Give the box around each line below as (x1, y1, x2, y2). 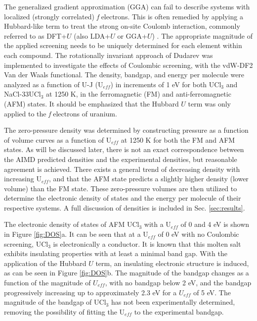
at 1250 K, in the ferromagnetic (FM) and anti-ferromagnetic (46, 89, 231, 99)
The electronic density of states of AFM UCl (4, 219, 139, 229)
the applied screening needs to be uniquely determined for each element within (4, 40, 242, 51)
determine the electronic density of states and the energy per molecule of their (4, 193, 241, 203)
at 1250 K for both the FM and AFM (121, 134, 235, 145)
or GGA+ (117, 30, 147, 41)
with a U (144, 219, 171, 229)
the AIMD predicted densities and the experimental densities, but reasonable (4, 154, 237, 164)
